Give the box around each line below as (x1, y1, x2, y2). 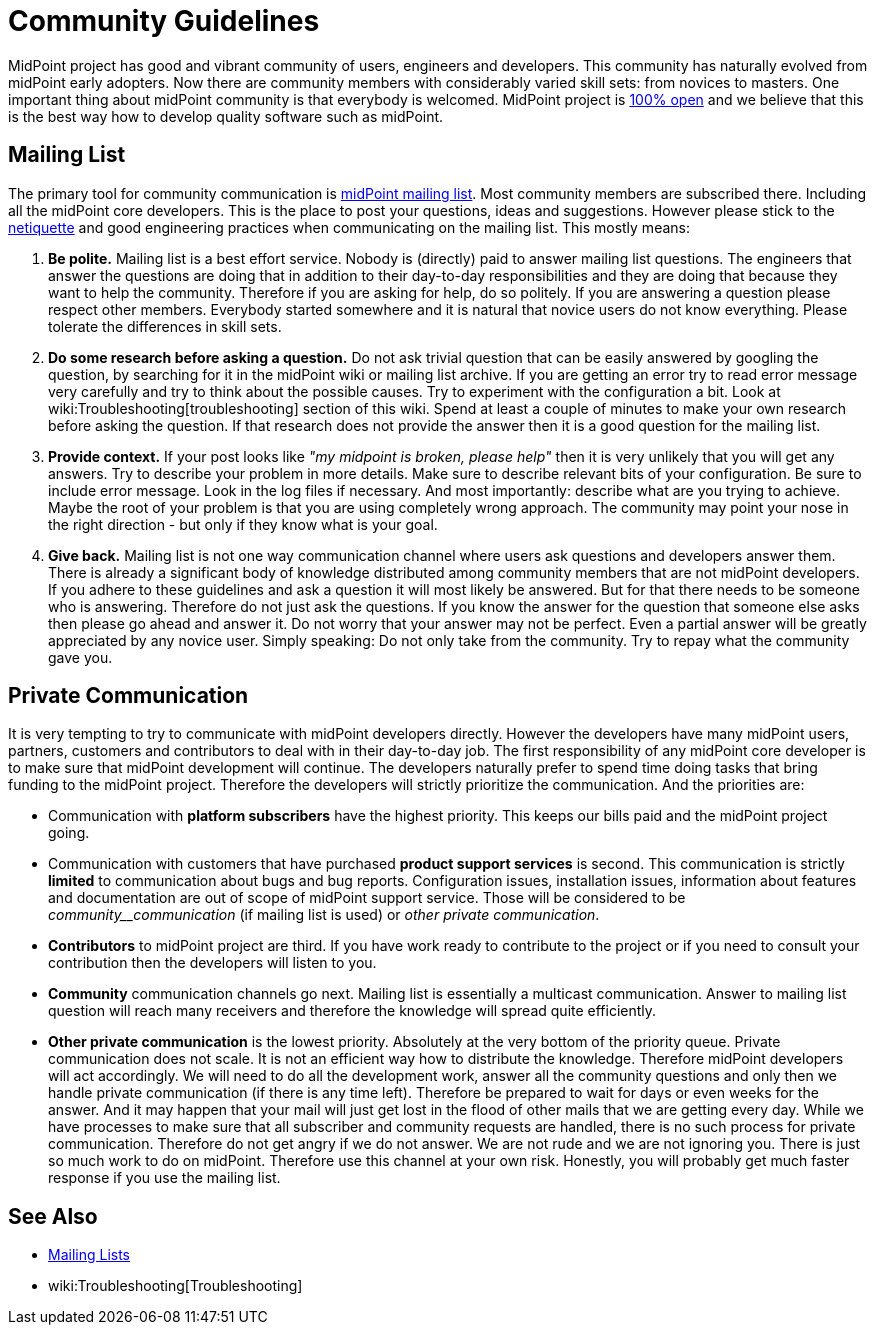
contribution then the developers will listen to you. (48, 954, 377, 972)
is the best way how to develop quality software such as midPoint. (8, 107, 444, 125)
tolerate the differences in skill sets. (48, 317, 282, 335)
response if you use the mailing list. (48, 1169, 281, 1187)
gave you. (48, 648, 113, 666)
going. (48, 824, 90, 842)
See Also (8, 1203, 98, 1229)
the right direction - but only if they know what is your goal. (48, 515, 438, 533)
